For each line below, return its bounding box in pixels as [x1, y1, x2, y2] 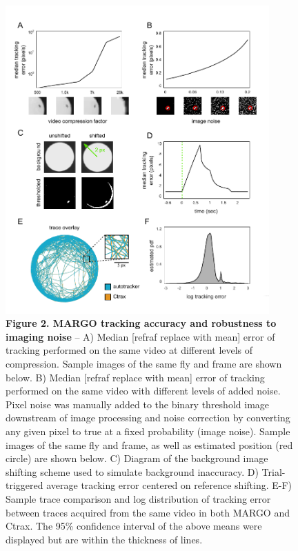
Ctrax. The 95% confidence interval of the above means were [6, 519, 262, 533]
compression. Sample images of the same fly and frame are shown [6, 357, 282, 371]
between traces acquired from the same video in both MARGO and [6, 505, 290, 519]
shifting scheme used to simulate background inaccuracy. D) [6, 464, 259, 479]
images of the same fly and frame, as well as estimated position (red [6, 437, 293, 452]
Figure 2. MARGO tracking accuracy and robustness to [6, 316, 277, 330]
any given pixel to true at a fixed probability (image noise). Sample [6, 423, 290, 438]
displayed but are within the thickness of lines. [6, 532, 203, 546]
